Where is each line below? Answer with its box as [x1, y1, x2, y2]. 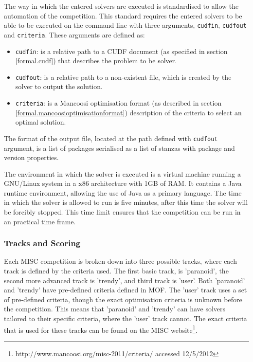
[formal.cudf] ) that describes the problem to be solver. [15, 55, 177, 66]
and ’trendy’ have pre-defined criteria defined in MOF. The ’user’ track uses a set [4, 285, 247, 295]
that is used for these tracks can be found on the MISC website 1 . [4, 323, 198, 335]
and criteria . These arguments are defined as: [4, 29, 145, 39]
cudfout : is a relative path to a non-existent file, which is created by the [15, 72, 232, 82]
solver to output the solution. [15, 81, 103, 91]
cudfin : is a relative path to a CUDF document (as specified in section [15, 46, 228, 56]
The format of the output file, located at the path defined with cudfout [4, 133, 218, 143]
